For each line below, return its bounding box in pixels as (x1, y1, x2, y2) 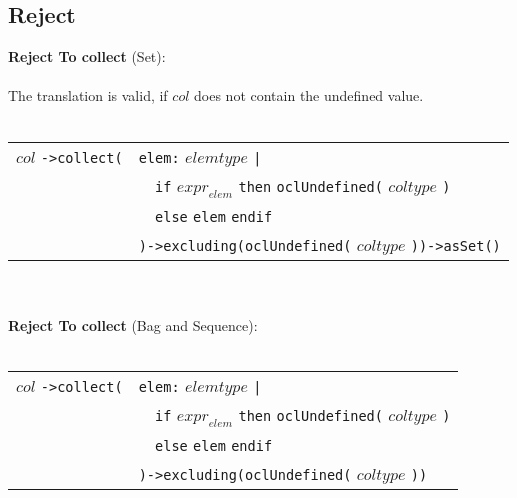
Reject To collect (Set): (8, 46, 166, 67)
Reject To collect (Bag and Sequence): (8, 314, 258, 335)
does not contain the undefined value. (194, 85, 424, 106)
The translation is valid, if (8, 85, 168, 106)
